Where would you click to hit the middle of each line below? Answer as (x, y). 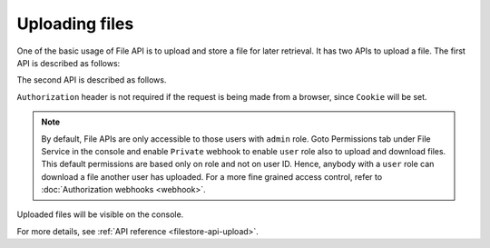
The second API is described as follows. (92, 80)
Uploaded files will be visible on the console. (100, 214)
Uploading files (75, 24)
